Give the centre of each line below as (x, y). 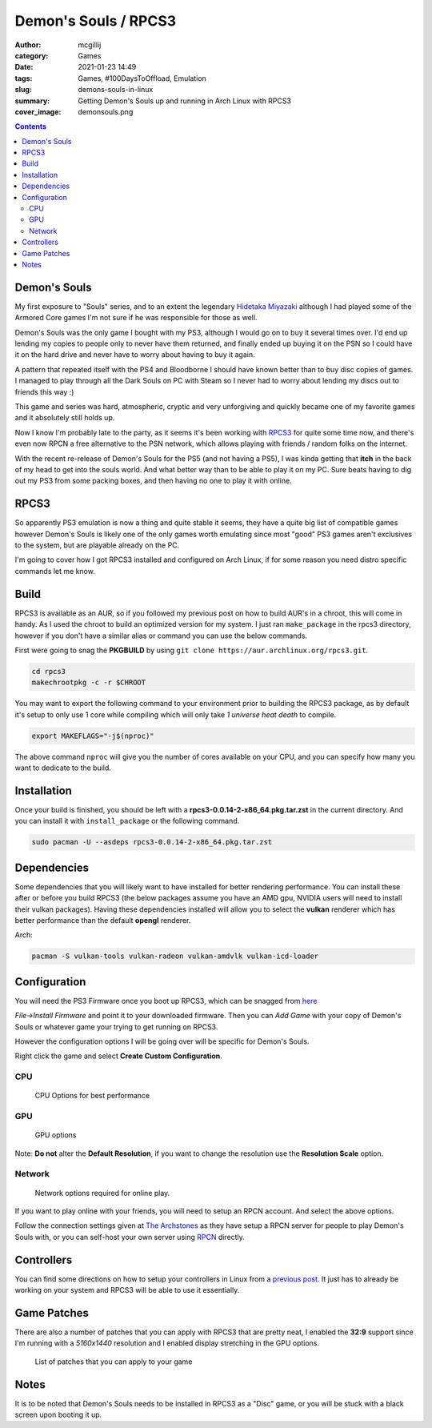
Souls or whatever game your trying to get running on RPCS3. (116, 1027)
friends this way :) (44, 391)
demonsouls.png (106, 111)
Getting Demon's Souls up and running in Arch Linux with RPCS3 (185, 101)
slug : (23, 90)
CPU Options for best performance (92, 1096)
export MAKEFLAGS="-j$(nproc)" (93, 736)
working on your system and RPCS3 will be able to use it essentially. (127, 1290)
